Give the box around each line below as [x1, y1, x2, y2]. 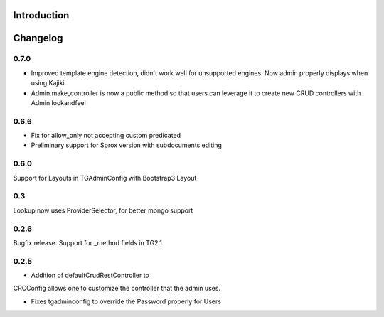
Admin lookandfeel [31, 98, 87, 107]
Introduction [13, 9, 70, 21]
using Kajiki [31, 79, 65, 87]
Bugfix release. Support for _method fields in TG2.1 [13, 238, 163, 247]
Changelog [13, 32, 63, 44]
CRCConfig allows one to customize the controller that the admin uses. [13, 284, 220, 293]
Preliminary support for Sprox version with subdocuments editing [31, 141, 222, 149]
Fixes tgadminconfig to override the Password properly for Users [31, 297, 222, 306]
